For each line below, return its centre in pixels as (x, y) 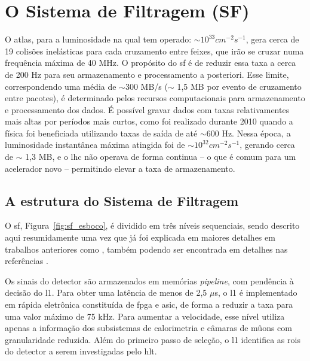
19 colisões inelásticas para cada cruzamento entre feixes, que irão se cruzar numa (154, 51)
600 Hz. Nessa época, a (248, 133)
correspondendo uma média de (61, 86)
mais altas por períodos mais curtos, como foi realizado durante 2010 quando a (149, 121)
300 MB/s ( (146, 86)
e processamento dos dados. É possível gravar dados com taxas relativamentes (147, 109)
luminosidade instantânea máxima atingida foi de (95, 145)
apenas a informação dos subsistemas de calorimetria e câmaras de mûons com (148, 328)
